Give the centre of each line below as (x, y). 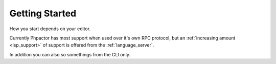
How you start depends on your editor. (50, 29)
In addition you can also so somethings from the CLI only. (70, 54)
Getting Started (43, 13)
